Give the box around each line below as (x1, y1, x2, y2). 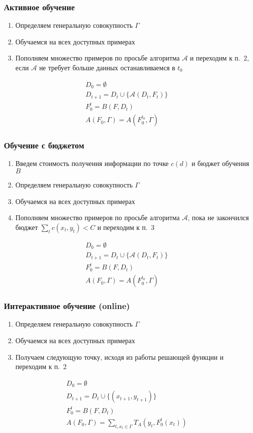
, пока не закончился (188, 212, 249, 223)
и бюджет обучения (191, 158, 249, 168)
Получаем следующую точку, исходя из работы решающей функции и (15, 351, 224, 362)
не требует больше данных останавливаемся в (39, 62, 175, 72)
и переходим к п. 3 (97, 222, 155, 232)
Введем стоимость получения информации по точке (15, 158, 169, 168)
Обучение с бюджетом (4, 139, 84, 151)
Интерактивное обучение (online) (4, 300, 130, 312)
